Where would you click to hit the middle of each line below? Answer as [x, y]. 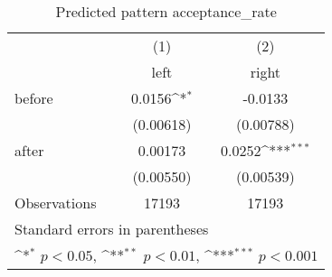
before [34, 98]
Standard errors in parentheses [112, 229]
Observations [56, 203]
